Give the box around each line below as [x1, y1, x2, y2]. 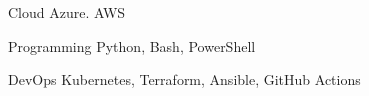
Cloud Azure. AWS [8, 2, 126, 22]
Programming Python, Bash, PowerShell [8, 35, 256, 56]
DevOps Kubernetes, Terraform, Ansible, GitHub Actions [8, 69, 361, 90]
